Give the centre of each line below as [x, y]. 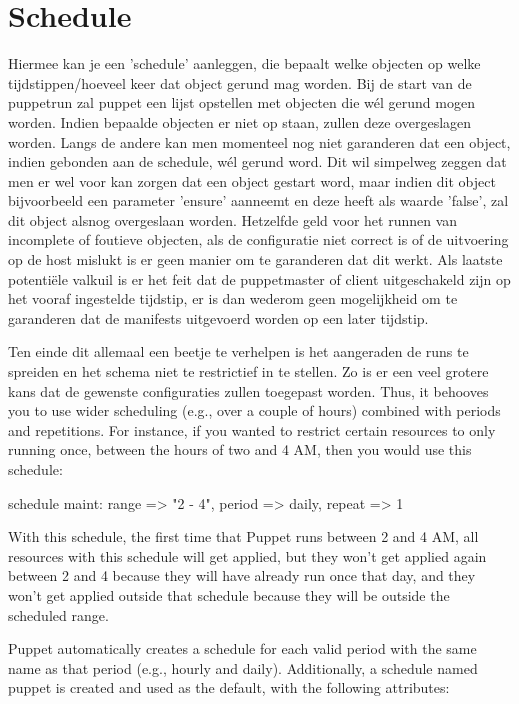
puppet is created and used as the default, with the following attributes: [229, 687]
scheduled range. [58, 614]
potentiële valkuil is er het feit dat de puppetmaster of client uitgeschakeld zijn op [259, 278]
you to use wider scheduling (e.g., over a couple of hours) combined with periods [254, 410]
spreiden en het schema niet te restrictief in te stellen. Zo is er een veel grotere [248, 371]
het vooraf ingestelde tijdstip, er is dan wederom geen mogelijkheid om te [233, 298]
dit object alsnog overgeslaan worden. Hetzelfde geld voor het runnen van [233, 219]
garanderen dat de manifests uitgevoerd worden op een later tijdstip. [218, 317]
